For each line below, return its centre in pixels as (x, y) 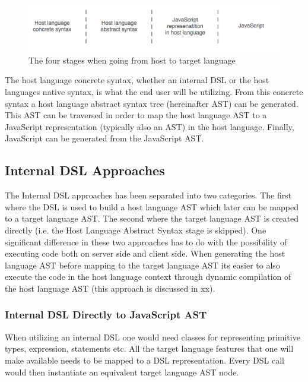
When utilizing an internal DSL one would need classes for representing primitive (153, 337)
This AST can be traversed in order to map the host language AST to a (136, 115)
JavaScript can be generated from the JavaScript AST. (104, 138)
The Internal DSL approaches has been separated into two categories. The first (148, 195)
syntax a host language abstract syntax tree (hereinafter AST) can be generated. (152, 103)
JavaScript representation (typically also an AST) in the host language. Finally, (150, 126)
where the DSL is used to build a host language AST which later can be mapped (152, 206)
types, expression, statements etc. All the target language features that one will (149, 348)
